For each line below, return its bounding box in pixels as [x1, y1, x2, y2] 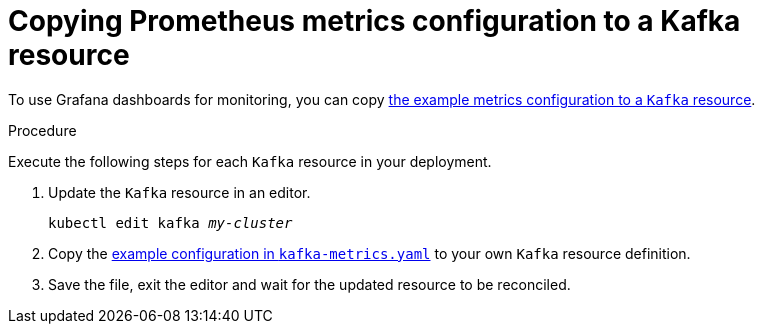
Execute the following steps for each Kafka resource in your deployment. [8, 152, 492, 170]
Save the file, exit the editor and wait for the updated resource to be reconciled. [48, 275, 571, 293]
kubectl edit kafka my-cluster [48, 214, 293, 231]
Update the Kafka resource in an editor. [48, 183, 311, 201]
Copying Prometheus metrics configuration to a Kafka [8, 4, 741, 38]
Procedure [8, 121, 77, 139]
